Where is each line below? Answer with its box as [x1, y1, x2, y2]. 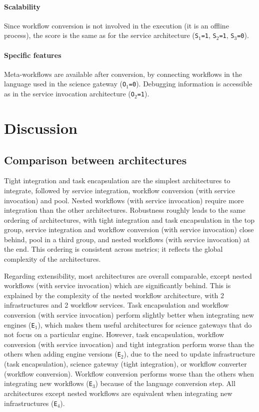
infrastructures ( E [4, 398, 57, 408]
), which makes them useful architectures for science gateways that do [37, 319, 252, 330]
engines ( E [4, 319, 35, 330]
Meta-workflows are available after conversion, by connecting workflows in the [4, 68, 242, 79]
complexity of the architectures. [4, 254, 101, 264]
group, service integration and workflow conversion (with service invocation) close [4, 224, 254, 235]
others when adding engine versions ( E [4, 349, 121, 359]
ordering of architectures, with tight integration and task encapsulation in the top [4, 214, 254, 225]
